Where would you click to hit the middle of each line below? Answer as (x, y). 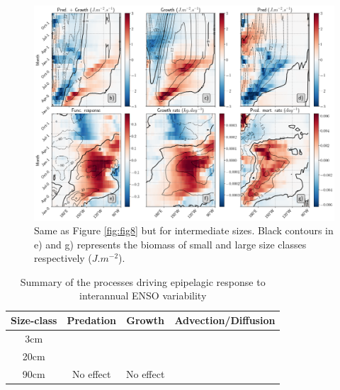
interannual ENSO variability (143, 296)
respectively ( (63, 258)
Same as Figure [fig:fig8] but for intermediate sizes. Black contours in (184, 230)
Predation (91, 320)
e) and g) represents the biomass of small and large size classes (170, 244)
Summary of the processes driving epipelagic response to (143, 281)
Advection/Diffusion (225, 320)
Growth (146, 320)
